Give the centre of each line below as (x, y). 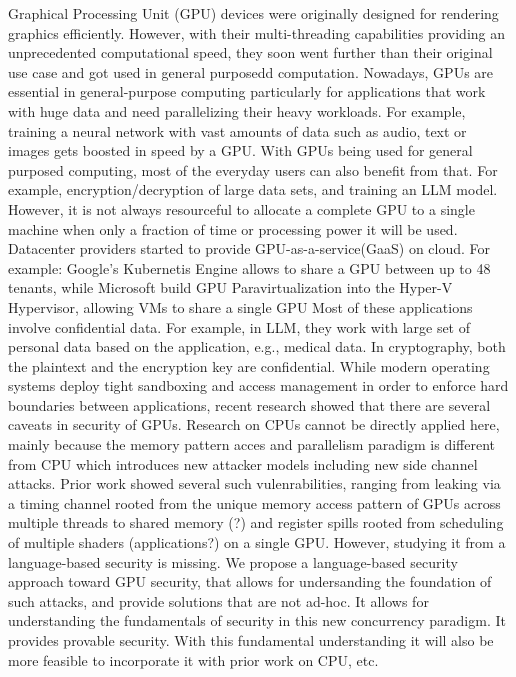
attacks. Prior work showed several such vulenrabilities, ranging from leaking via (254, 483)
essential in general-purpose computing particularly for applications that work (247, 91)
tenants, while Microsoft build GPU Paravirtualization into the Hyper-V (230, 287)
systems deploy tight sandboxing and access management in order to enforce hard (258, 385)
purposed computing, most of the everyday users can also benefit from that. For (253, 169)
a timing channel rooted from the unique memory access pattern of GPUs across (254, 502)
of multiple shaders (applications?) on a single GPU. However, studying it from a (257, 542)
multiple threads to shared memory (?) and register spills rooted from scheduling (256, 522)
